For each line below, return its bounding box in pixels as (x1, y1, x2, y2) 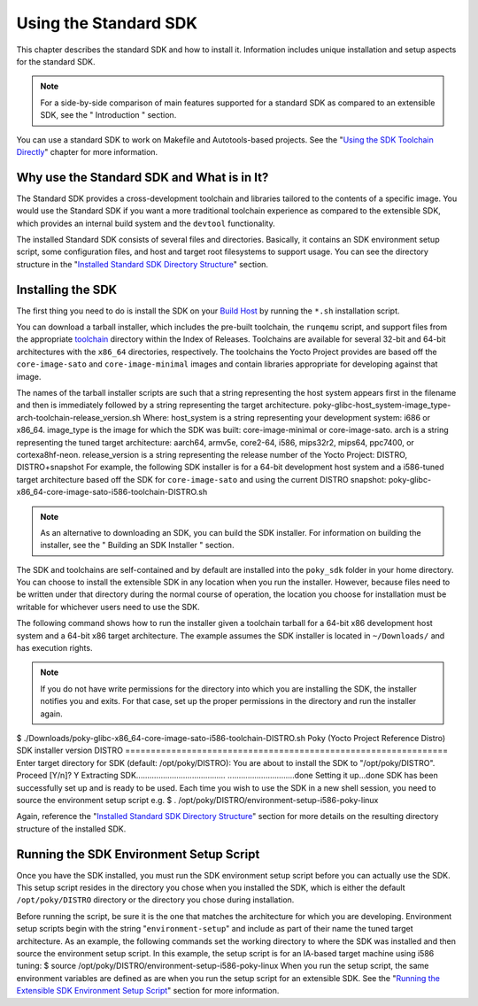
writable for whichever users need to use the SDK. (16, 601, 201, 612)
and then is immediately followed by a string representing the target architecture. (16, 399, 312, 411)
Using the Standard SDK (16, 13, 198, 33)
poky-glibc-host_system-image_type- (312, 399, 451, 411)
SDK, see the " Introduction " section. (40, 110, 177, 120)
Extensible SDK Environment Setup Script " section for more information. (16, 986, 280, 996)
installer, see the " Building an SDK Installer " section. (40, 540, 235, 551)
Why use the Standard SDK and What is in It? (16, 169, 269, 185)
